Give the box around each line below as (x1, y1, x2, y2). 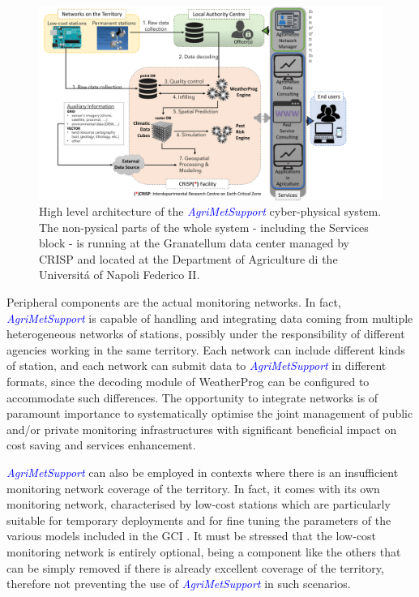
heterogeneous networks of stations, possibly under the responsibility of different (6, 325, 405, 342)
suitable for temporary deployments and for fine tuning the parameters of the (6, 511, 391, 528)
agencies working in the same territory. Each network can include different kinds (6, 341, 405, 358)
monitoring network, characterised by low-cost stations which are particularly (6, 496, 391, 513)
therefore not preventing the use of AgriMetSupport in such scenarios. (6, 575, 351, 592)
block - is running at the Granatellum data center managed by (39, 234, 349, 251)
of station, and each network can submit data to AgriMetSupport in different (6, 357, 387, 374)
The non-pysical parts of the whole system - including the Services (39, 218, 369, 235)
